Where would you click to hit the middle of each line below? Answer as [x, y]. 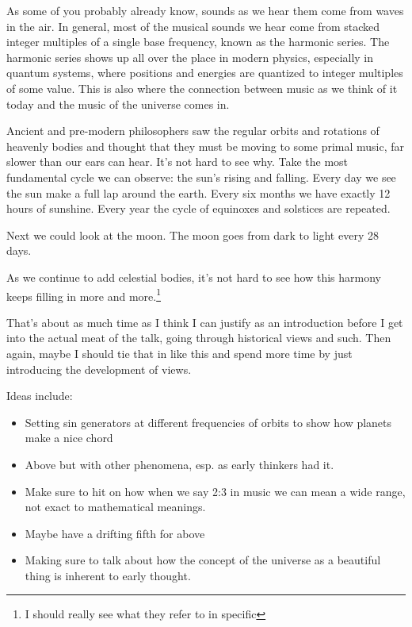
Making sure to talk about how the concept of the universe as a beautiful [203, 560]
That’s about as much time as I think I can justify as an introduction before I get [205, 322]
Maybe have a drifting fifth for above [115, 533]
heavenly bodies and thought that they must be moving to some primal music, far [206, 146]
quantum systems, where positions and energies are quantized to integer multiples [205, 73]
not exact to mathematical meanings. [115, 507]
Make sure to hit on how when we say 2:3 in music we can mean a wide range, [215, 491]
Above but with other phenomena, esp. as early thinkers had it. [179, 464]
